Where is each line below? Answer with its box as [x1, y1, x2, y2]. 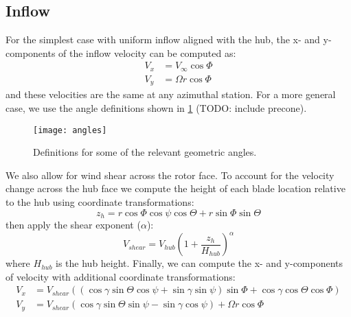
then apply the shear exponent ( [5, 218, 141, 232]
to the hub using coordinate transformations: [5, 194, 194, 209]
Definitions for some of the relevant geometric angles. [33, 145, 257, 159]
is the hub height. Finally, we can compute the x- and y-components [56, 256, 343, 270]
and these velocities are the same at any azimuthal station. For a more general [5, 87, 336, 102]
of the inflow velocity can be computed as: [58, 45, 236, 60]
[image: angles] [33, 125, 107, 135]
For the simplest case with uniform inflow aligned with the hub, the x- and [5, 32, 320, 47]
